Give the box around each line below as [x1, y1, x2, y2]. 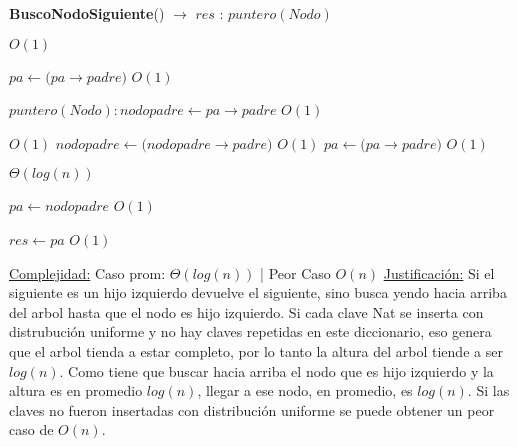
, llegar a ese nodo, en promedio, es [197, 380, 413, 401]
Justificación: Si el [383, 262, 495, 283]
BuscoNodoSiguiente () [9, 3, 165, 23]
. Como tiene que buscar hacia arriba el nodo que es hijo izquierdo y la [59, 360, 494, 381]
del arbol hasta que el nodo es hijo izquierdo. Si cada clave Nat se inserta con [9, 301, 484, 322]
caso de [9, 419, 54, 440]
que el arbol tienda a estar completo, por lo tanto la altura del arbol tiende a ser [9, 340, 503, 361]
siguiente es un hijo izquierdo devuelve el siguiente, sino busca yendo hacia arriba [9, 282, 507, 303]
